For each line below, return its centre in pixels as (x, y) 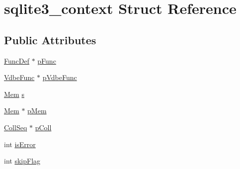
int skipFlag (22, 161)
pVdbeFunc (60, 77)
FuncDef (17, 60)
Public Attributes (50, 40)
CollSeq (16, 127)
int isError (20, 144)
